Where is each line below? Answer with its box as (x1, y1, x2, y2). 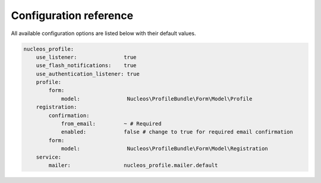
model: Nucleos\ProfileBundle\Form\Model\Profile (61, 95, 253, 102)
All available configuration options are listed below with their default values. (11, 30, 196, 37)
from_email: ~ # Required (61, 121, 162, 127)
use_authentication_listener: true (36, 70, 140, 77)
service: (36, 153, 62, 160)
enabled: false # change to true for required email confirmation (61, 128, 294, 135)
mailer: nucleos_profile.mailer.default (48, 162, 218, 169)
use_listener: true (36, 53, 137, 61)
